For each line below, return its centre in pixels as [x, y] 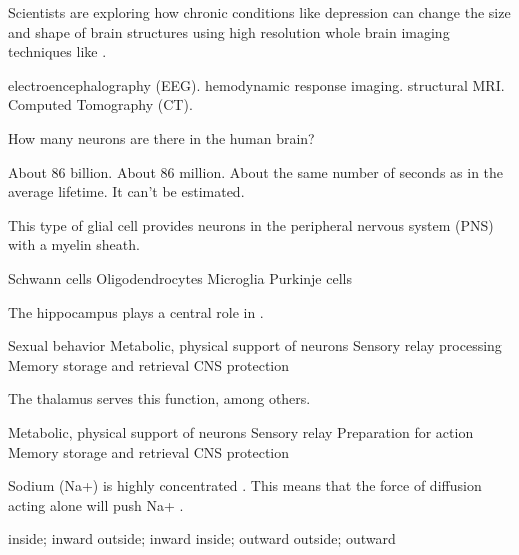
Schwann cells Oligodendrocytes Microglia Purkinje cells [180, 277]
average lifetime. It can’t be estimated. [126, 191]
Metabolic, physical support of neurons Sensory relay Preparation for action [241, 431]
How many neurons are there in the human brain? [161, 137]
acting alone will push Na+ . [96, 504]
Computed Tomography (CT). [100, 104]
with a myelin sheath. [74, 244]
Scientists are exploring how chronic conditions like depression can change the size [259, 12]
